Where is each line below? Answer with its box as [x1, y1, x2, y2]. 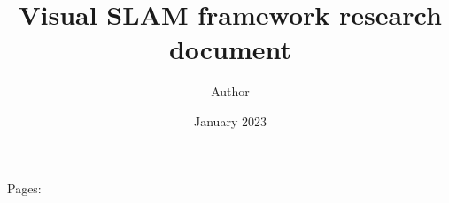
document [168, 31, 292, 67]
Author [211, 82, 250, 101]
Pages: [7, 178, 42, 197]
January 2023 [194, 111, 267, 130]
